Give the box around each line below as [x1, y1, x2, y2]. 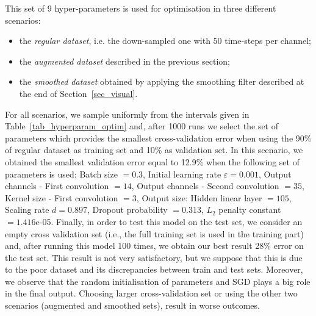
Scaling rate [5, 203, 49, 216]
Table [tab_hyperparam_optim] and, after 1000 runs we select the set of [5, 120, 279, 132]
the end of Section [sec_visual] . [19, 87, 138, 99]
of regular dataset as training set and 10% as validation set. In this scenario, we [5, 143, 303, 156]
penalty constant [218, 203, 281, 216]
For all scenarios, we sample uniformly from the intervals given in [5, 107, 250, 120]
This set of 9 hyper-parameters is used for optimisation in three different [5, 2, 276, 14]
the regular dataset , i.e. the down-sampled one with [19, 34, 210, 47]
